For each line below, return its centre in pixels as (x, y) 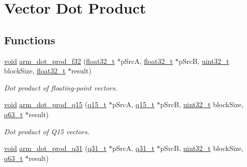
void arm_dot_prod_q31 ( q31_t (55, 148)
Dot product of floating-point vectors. (61, 87)
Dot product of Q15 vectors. (47, 131)
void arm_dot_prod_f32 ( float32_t (60, 61)
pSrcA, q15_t (133, 104)
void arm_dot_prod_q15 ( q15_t (55, 104)
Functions (30, 39)
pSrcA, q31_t (133, 148)
